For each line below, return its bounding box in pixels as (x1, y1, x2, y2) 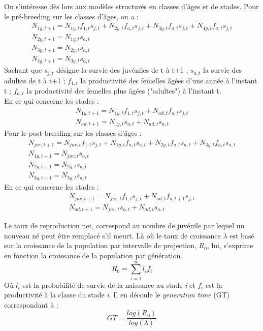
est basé (229, 230, 254, 240)
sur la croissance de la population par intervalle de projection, (4, 240, 196, 251)
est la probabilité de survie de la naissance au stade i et (22, 279, 195, 290)
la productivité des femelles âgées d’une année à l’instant (80, 75, 257, 85)
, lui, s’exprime (207, 240, 253, 251)
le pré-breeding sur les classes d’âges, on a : (4, 11, 139, 21)
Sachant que (4, 65, 42, 75)
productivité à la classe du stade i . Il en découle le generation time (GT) (4, 289, 230, 300)
